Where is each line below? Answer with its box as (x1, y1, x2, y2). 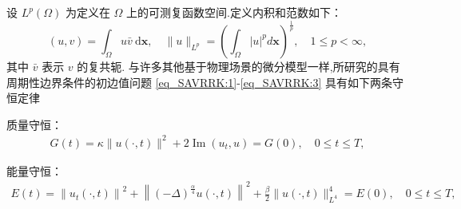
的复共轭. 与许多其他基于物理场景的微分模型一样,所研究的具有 (77, 57, 400, 74)
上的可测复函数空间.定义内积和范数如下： (126, 4, 342, 20)
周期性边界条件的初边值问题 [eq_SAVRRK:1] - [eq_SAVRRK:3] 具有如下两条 (6, 73, 393, 90)
